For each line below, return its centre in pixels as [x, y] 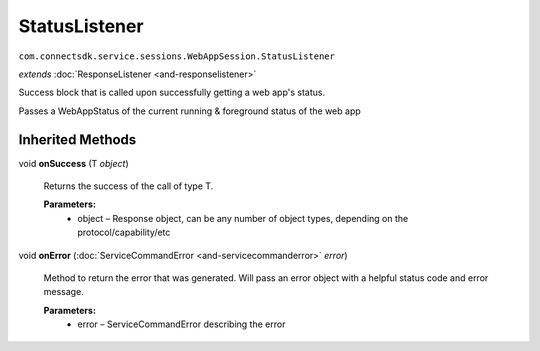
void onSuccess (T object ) [73, 163]
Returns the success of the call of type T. [128, 186]
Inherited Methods [77, 139]
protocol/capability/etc [124, 232]
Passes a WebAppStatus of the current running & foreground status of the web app [190, 111]
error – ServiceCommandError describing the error [181, 324]
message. [63, 292]
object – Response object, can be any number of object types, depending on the [243, 218]
